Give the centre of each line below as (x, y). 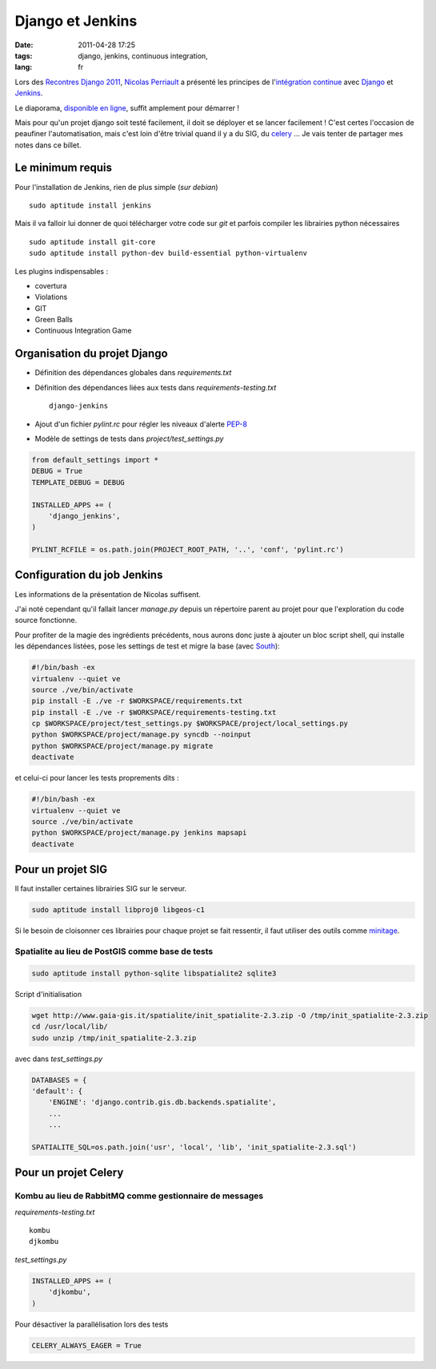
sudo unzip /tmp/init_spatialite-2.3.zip (114, 1038)
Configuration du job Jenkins (89, 575)
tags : (24, 55)
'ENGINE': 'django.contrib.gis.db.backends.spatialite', (162, 1102)
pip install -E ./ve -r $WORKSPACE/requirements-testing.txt (154, 712)
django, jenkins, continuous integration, (143, 55)
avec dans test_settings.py (59, 1059)
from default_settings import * (95, 460)
